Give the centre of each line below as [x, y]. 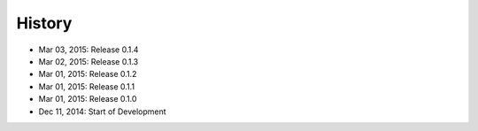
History [44, 23]
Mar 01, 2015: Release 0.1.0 [88, 99]
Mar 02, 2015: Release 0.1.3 [89, 61]
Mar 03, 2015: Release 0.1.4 [89, 50]
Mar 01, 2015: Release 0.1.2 [88, 74]
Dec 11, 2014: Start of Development [103, 112]
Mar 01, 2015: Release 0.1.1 [87, 86]
